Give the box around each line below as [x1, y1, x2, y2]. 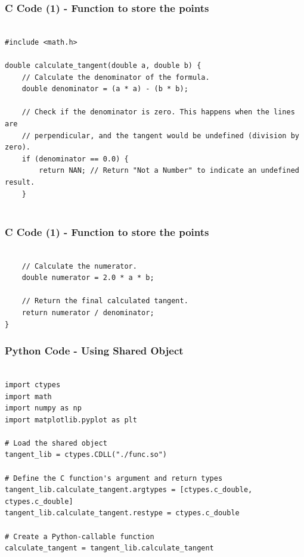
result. [5, 178, 35, 186]
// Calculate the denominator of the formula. [21, 73, 210, 82]
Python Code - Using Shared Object [5, 343, 184, 358]
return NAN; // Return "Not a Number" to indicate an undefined [39, 166, 299, 175]
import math [5, 392, 52, 401]
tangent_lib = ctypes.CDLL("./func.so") [5, 450, 167, 459]
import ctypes [5, 380, 61, 389]
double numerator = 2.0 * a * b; [21, 273, 154, 282]
